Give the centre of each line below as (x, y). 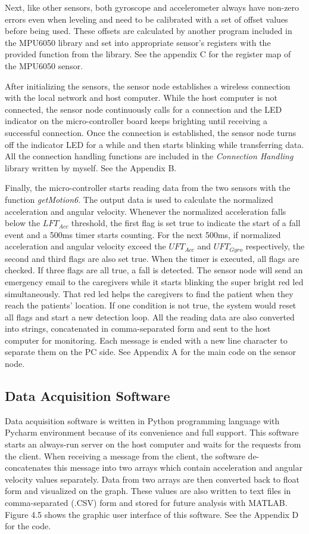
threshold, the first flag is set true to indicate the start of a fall (186, 223)
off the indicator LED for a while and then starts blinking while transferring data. (154, 144)
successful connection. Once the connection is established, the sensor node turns (151, 132)
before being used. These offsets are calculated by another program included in (149, 31)
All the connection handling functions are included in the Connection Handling (149, 156)
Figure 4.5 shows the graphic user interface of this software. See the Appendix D (152, 514)
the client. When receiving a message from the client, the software (125, 456)
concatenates (28, 467)
